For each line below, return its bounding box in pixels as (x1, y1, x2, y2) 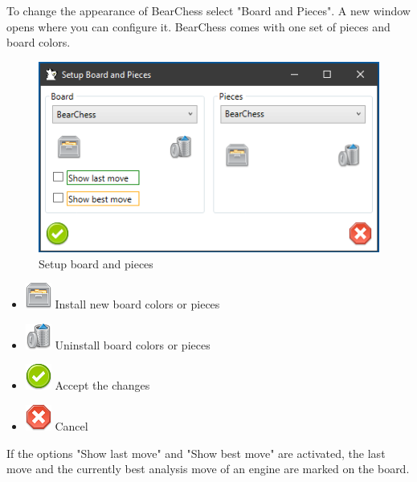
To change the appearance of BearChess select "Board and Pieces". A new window (6, 2, 411, 18)
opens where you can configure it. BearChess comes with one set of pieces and (6, 18, 390, 35)
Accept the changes (55, 377, 150, 394)
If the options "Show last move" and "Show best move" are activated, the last (6, 444, 386, 461)
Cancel (55, 418, 88, 434)
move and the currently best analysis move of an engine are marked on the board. (6, 460, 410, 477)
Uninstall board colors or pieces (55, 336, 211, 353)
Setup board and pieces (39, 255, 153, 272)
